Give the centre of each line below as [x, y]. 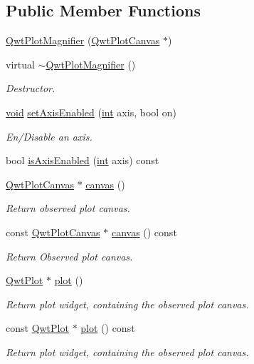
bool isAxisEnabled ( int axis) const [83, 160]
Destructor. [31, 88]
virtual [20, 64]
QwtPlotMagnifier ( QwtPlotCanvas [83, 40]
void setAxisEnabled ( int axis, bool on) [91, 112]
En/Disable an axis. [49, 136]
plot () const [108, 328]
